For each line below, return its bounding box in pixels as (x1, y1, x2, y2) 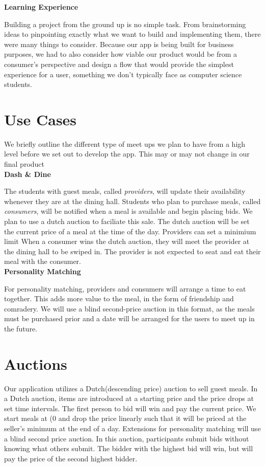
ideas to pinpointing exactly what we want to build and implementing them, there (4, 29, 261, 39)
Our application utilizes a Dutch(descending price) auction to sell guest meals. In (4, 383, 258, 393)
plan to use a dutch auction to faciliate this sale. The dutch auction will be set (4, 216, 250, 227)
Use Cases (4, 108, 77, 129)
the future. (4, 323, 38, 333)
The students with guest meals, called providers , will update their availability (4, 186, 246, 196)
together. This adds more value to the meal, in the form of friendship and (4, 293, 234, 304)
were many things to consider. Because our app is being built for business (4, 38, 234, 49)
